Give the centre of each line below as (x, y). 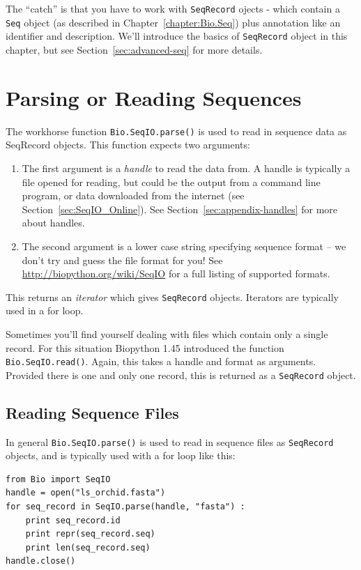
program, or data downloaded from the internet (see (133, 195)
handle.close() (41, 561)
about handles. (53, 223)
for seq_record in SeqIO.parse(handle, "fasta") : (125, 507)
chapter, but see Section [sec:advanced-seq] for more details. (134, 49)
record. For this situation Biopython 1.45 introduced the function (145, 347)
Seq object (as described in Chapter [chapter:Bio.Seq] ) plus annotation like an (173, 22)
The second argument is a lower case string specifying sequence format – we (184, 246)
